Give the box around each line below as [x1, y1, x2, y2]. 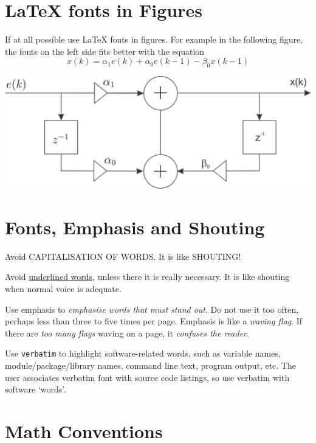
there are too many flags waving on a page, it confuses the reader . [5, 326, 249, 339]
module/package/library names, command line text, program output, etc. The [5, 359, 296, 372]
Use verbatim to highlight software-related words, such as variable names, [5, 347, 281, 360]
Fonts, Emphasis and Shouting [5, 214, 265, 239]
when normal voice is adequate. [5, 282, 122, 295]
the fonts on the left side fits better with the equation [5, 44, 205, 57]
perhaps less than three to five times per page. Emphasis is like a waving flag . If [5, 315, 303, 327]
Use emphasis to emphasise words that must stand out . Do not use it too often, [5, 302, 299, 315]
